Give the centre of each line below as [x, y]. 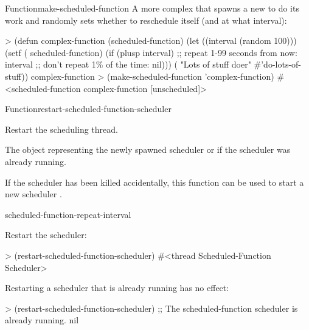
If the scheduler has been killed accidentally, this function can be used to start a [154, 182]
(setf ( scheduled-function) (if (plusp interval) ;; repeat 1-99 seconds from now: [151, 52]
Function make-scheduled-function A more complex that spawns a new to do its [152, 8]
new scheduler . [33, 194]
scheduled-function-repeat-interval [68, 214]
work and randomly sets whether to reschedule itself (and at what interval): [146, 20]
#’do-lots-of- [278, 64]
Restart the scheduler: [46, 235]
